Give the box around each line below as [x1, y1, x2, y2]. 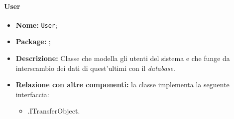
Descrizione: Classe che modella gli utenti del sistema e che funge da [15, 53, 230, 63]
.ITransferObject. [27, 106, 80, 116]
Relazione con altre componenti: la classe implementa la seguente [15, 79, 230, 90]
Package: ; [15, 36, 51, 47]
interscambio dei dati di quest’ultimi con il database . [15, 62, 175, 73]
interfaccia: [15, 89, 49, 99]
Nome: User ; [15, 19, 57, 30]
